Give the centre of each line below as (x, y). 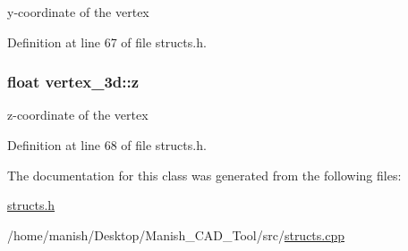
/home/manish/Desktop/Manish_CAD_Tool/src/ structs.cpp (176, 234)
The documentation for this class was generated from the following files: (204, 175)
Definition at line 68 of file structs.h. (107, 145)
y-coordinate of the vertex (78, 12)
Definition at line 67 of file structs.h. (107, 42)
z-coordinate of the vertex (78, 115)
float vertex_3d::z (73, 82)
